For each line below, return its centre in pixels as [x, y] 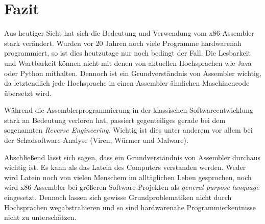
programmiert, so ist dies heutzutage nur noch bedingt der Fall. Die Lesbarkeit [127, 53]
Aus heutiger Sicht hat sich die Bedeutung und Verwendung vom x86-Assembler [129, 33]
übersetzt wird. [28, 93]
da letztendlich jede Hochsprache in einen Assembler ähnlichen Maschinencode [127, 83]
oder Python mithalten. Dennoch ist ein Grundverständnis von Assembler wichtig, [133, 73]
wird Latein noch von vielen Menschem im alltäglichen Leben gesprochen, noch [128, 177]
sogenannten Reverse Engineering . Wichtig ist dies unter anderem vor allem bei [128, 130]
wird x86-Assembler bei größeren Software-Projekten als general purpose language [132, 187]
